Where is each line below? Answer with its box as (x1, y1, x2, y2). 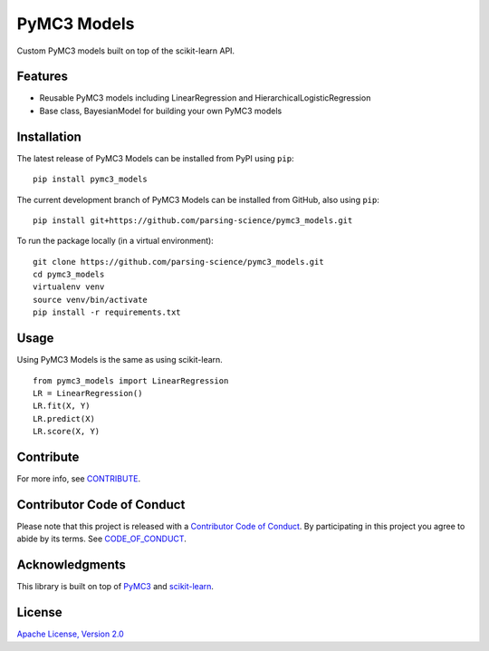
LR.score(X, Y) (33, 426, 101, 437)
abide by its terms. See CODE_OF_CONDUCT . (16, 533, 187, 544)
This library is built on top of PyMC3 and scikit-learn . (16, 581, 215, 592)
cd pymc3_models (33, 269, 105, 280)
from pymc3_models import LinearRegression (33, 375, 229, 385)
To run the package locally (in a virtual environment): (16, 236, 215, 247)
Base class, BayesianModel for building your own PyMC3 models (39, 105, 283, 116)
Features (16, 69, 68, 84)
